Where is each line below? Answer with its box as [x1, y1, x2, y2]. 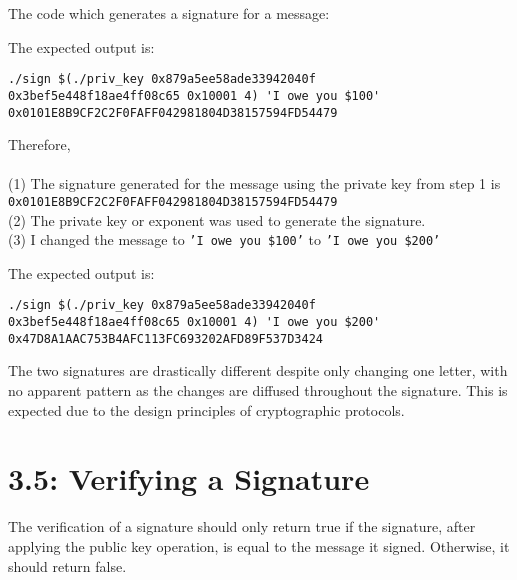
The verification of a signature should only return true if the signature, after [8, 516, 476, 537]
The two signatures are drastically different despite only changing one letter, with [8, 360, 508, 381]
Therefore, [8, 134, 71, 155]
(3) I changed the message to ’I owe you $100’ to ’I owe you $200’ [8, 229, 441, 250]
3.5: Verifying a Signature [8, 458, 370, 499]
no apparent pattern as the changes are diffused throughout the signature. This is [8, 380, 508, 400]
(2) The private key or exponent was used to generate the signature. [8, 209, 426, 230]
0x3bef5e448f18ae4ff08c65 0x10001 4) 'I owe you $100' [8, 88, 381, 103]
